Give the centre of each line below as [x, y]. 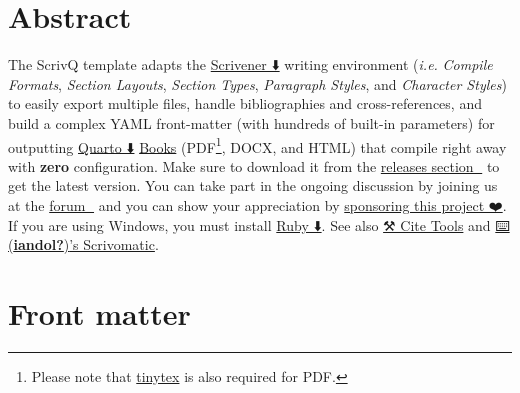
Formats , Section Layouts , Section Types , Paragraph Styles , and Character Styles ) [257, 83]
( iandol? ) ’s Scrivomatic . [83, 244]
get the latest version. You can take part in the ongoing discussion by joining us [253, 185]
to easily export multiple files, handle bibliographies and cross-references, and [245, 103]
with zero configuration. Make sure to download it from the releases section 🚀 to [254, 165]
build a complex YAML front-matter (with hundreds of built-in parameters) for [251, 122]
